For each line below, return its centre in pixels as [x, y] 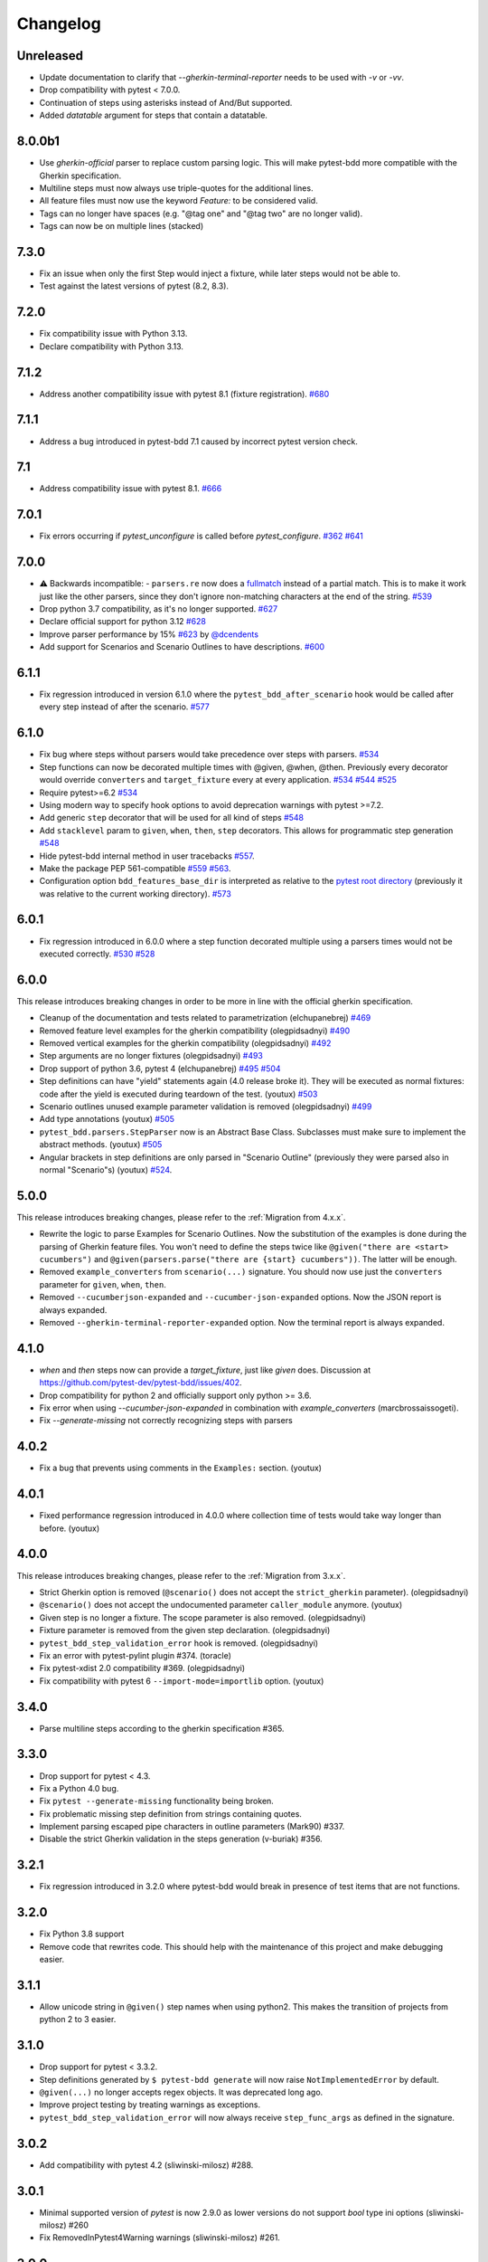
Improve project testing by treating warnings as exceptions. [150, 2105]
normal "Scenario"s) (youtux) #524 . [106, 1169]
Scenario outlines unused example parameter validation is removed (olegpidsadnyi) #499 [206, 1107]
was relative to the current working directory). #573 [136, 893]
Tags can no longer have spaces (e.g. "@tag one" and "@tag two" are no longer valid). [201, 214]
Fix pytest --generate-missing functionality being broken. [157, 1801]
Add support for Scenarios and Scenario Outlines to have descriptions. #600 [182, 647]
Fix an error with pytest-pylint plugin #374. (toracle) [136, 1655]
